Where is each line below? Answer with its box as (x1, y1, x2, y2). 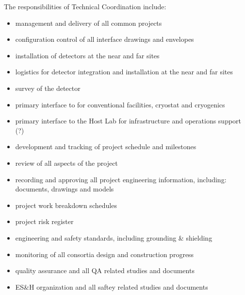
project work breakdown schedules (15, 200, 117, 210)
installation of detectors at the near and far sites (15, 50, 160, 60)
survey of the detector (15, 83, 81, 93)
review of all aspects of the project (15, 157, 118, 168)
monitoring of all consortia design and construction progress (15, 249, 194, 259)
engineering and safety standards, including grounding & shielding (15, 232, 212, 243)
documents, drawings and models (15, 184, 114, 194)
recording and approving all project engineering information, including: (15, 174, 227, 184)
